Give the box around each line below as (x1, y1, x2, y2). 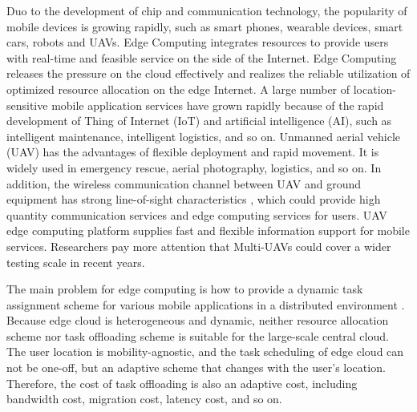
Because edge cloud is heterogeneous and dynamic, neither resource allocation (6, 312, 389, 329)
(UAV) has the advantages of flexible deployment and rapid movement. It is (6, 143, 379, 160)
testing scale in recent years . (6, 253, 145, 270)
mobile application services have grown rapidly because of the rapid (51, 96, 384, 113)
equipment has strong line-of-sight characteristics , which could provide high (6, 191, 381, 208)
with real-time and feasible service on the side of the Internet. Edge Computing (6, 49, 397, 66)
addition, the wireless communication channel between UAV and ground (6, 175, 362, 192)
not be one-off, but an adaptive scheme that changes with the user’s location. (6, 359, 386, 376)
